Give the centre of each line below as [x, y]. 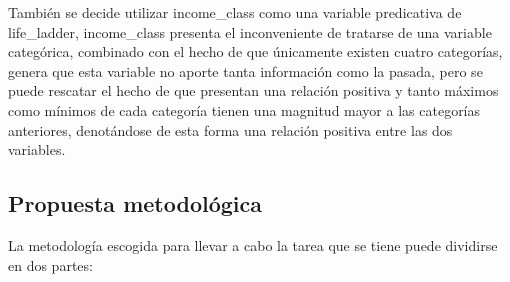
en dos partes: [50, 264]
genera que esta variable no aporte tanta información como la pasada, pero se [245, 70]
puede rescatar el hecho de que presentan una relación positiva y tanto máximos [253, 90]
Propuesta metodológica [135, 203]
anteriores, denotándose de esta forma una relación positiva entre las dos [230, 129]
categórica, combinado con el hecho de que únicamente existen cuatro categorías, [255, 51]
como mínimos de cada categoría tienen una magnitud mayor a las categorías [244, 109]
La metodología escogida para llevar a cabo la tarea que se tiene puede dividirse [253, 244]
